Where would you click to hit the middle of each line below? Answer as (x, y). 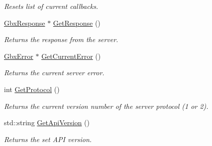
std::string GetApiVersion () (47, 122)
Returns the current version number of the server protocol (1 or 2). (106, 106)
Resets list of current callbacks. (51, 6)
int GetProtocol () (32, 89)
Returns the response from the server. (61, 39)
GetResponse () (77, 23)
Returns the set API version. (48, 139)
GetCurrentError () (71, 56)
